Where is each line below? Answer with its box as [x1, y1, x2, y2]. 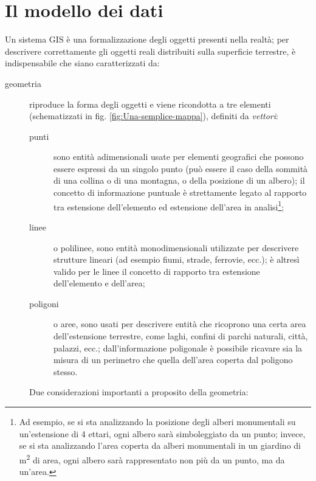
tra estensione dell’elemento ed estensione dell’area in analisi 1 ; [53, 198, 284, 213]
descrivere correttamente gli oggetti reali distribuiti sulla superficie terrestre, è [5, 44, 296, 57]
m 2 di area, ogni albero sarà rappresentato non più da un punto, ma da [19, 451, 285, 466]
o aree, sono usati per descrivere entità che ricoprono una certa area [53, 317, 306, 330]
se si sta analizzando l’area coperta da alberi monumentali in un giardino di [19, 439, 301, 452]
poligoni [29, 297, 59, 310]
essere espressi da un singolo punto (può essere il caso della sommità [53, 162, 308, 175]
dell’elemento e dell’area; [53, 277, 145, 289]
